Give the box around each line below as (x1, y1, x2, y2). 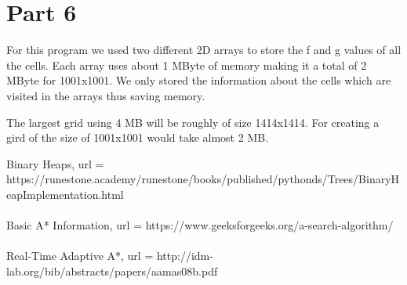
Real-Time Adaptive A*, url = (6, 247, 154, 264)
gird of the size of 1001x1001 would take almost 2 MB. (6, 129, 269, 146)
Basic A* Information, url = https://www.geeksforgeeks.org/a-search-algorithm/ (6, 217, 394, 233)
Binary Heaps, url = (6, 155, 104, 171)
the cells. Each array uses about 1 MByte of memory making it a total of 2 (6, 56, 367, 73)
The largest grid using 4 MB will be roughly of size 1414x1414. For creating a (6, 114, 380, 130)
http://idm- (156, 247, 213, 264)
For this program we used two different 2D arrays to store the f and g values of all (6, 41, 402, 58)
